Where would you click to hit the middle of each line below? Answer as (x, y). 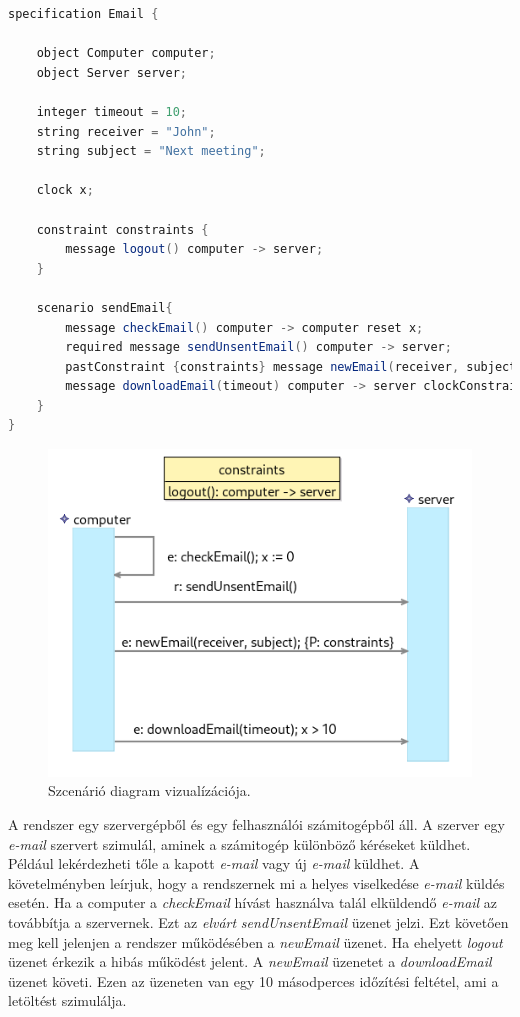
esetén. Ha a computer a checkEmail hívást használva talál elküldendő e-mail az (253, 902)
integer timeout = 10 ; (112, 111)
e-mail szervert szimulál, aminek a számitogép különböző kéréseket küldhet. (239, 843)
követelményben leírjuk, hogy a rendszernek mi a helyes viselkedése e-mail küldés (256, 882)
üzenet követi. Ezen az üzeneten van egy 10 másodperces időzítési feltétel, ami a (253, 980)
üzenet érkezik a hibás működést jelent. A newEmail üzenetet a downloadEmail (250, 961)
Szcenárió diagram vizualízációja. (149, 790)
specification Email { (83, 14)
